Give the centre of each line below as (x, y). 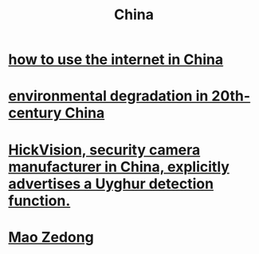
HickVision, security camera (104, 150)
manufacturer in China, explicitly (119, 167)
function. (39, 200)
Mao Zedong (51, 237)
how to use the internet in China (116, 60)
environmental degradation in (108, 96)
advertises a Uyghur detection (111, 183)
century (35, 113)
